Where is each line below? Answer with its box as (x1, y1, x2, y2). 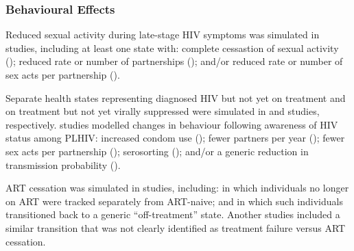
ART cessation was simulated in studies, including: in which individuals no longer (5, 181, 349, 195)
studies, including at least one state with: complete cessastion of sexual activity (5, 40, 339, 55)
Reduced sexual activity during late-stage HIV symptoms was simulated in (5, 27, 320, 42)
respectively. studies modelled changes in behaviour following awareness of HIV (5, 117, 338, 131)
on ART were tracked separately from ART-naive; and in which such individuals (5, 194, 343, 208)
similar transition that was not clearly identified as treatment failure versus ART (5, 220, 346, 235)
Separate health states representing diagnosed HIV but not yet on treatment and (5, 90, 346, 105)
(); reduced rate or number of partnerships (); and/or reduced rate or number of (5, 54, 343, 68)
